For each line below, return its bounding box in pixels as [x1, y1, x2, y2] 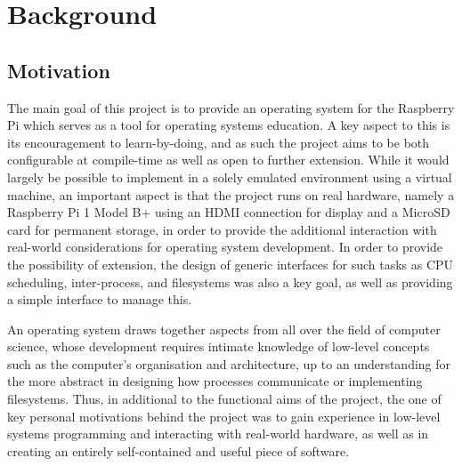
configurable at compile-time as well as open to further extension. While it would [7, 150, 450, 169]
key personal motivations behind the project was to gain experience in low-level [7, 406, 441, 425]
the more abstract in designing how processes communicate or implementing [7, 372, 423, 390]
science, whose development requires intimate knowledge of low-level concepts [7, 337, 430, 356]
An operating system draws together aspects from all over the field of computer [7, 319, 441, 338]
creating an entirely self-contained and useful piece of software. [7, 441, 350, 460]
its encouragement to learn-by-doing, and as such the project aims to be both [7, 133, 430, 151]
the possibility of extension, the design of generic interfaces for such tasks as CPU [7, 254, 454, 273]
